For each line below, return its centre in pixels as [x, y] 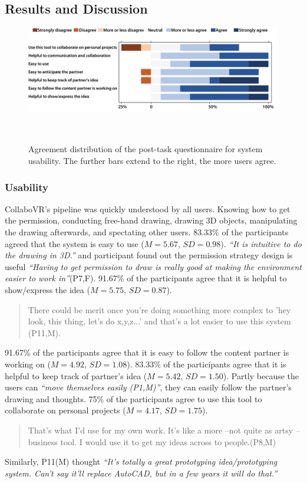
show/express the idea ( [47, 290]
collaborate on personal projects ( [65, 410]
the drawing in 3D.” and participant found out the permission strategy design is [149, 255]
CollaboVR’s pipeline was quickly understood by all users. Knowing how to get [148, 208]
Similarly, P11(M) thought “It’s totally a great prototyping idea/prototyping [141, 461]
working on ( [28, 364]
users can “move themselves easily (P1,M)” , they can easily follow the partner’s [148, 387]
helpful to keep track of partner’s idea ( [76, 375]
